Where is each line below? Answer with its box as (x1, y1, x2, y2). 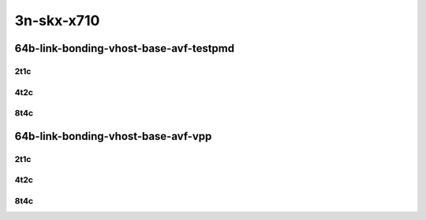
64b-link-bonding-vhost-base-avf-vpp (14, 130, 212, 143)
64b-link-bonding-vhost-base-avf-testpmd (14, 42, 235, 55)
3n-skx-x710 (14, 12, 100, 29)
